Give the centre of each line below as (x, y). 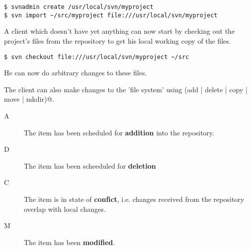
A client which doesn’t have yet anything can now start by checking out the (120, 31)
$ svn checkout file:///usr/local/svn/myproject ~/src (97, 57)
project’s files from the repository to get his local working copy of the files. (118, 40)
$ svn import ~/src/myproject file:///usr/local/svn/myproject (111, 15)
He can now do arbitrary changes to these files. (76, 73)
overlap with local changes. (65, 209)
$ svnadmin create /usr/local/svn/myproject (79, 7)
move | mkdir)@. (29, 99)
